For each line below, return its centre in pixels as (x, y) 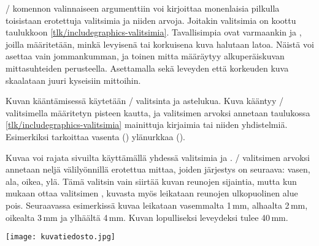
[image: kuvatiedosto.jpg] (60, 237)
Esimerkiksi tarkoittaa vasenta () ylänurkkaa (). (96, 136)
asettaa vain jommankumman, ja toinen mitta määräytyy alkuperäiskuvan (145, 56)
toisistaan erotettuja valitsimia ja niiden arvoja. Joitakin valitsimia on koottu (151, 20)
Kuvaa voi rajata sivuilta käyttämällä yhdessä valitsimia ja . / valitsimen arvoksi (158, 157)
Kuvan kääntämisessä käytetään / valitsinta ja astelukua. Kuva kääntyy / (145, 101)
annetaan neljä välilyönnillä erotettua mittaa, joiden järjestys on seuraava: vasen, (158, 169)
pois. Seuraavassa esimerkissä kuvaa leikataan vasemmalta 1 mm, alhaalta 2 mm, (157, 205)
